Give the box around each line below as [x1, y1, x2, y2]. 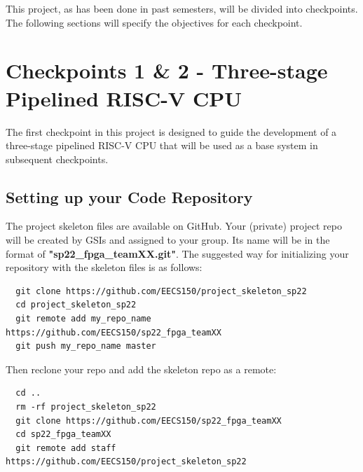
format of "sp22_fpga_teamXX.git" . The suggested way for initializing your [6, 246, 349, 261]
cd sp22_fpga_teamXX [15, 429, 111, 440]
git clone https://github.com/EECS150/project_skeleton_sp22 [15, 286, 307, 296]
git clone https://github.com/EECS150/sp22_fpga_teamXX [15, 415, 282, 426]
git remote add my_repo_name [15, 314, 151, 324]
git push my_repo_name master [15, 341, 156, 352]
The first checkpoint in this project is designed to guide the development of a [6, 124, 337, 139]
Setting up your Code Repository [6, 186, 253, 207]
